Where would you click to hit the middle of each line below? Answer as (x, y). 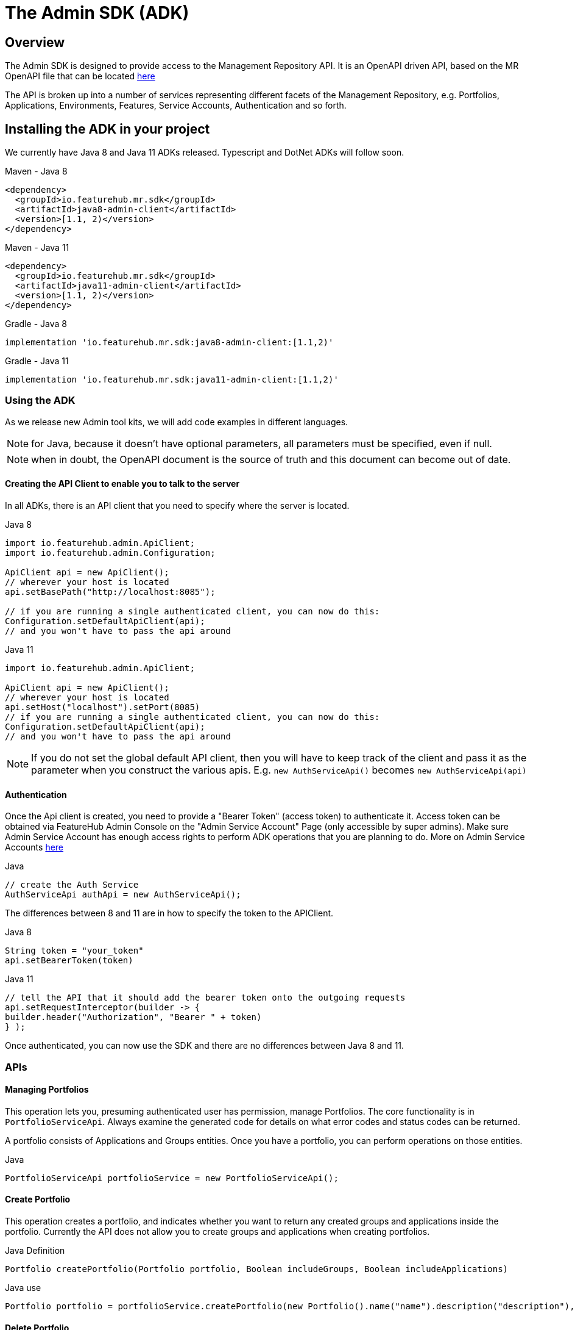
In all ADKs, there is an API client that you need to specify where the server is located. (177, 505)
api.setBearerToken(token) (69, 961)
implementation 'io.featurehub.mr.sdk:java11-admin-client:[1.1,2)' (172, 380)
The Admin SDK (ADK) (97, 13)
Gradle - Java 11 (37, 361)
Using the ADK (40, 401)
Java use (23, 1288)
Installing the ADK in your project (108, 129)
